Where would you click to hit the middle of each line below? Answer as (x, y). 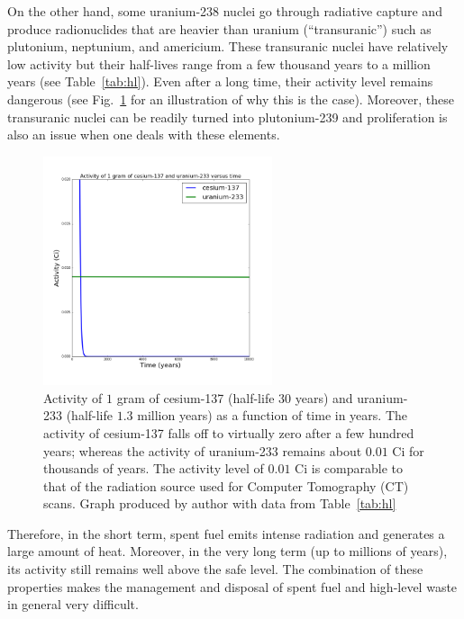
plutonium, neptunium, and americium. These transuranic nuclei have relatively (228, 46)
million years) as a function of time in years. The (272, 415)
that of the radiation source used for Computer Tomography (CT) (226, 485)
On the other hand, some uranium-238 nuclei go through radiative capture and (225, 11)
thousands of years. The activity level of (154, 468)
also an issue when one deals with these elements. (144, 135)
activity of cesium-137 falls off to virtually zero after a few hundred (229, 432)
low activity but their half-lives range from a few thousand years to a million (219, 63)
